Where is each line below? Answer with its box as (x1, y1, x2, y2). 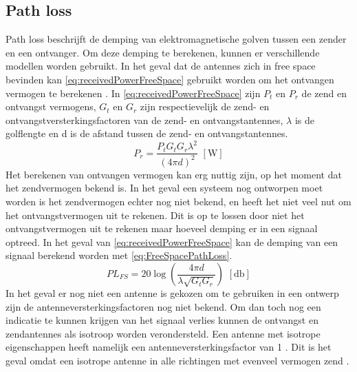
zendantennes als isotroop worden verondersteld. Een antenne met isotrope (6, 326, 321, 340)
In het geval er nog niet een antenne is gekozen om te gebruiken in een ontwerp (6, 286, 339, 300)
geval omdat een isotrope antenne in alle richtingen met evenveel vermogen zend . (6, 353, 349, 367)
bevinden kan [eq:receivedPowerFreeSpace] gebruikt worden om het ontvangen (6, 72, 334, 86)
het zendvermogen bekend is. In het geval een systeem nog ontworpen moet (6, 180, 323, 195)
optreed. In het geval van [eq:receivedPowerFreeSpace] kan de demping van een (6, 234, 338, 249)
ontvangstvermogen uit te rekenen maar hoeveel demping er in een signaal (6, 221, 318, 236)
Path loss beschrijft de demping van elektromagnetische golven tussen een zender (6, 32, 347, 46)
